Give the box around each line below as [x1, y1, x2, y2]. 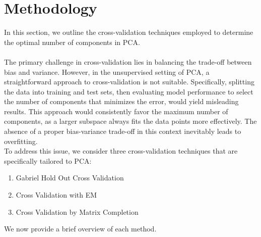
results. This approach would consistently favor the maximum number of [4, 106, 228, 116]
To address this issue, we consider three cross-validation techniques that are [4, 146, 238, 156]
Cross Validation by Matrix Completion [16, 206, 139, 217]
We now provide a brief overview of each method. [4, 223, 157, 234]
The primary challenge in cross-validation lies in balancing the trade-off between [4, 56, 252, 67]
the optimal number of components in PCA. [4, 36, 140, 47]
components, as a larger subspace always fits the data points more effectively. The [4, 116, 257, 126]
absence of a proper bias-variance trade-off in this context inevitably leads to [4, 126, 241, 136]
